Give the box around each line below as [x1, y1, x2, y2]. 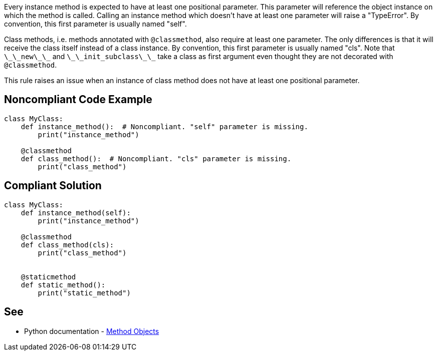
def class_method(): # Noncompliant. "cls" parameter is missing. [21, 154, 292, 163]
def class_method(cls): [21, 240, 114, 249]
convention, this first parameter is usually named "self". [4, 20, 187, 28]
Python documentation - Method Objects [24, 326, 159, 335]
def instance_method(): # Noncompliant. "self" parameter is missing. [21, 122, 308, 131]
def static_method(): [21, 280, 106, 289]
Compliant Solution [4, 179, 102, 192]
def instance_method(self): [21, 208, 131, 217]
